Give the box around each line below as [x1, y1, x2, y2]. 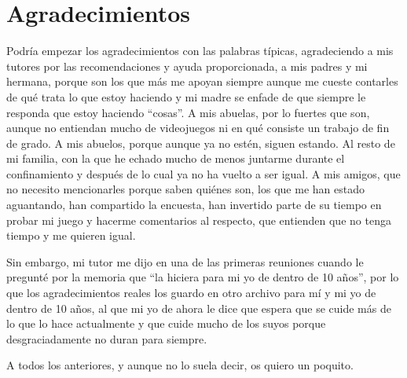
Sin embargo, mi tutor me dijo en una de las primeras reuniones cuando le [6, 253, 364, 270]
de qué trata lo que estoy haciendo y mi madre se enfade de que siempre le [6, 88, 366, 105]
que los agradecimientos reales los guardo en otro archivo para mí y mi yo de [6, 284, 376, 301]
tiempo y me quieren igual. [6, 227, 136, 244]
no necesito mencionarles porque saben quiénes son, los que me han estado [6, 181, 365, 197]
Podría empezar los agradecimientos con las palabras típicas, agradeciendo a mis [6, 42, 394, 59]
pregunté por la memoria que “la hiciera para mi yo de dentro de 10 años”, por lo [6, 269, 399, 285]
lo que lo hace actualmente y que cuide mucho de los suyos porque [6, 315, 326, 332]
